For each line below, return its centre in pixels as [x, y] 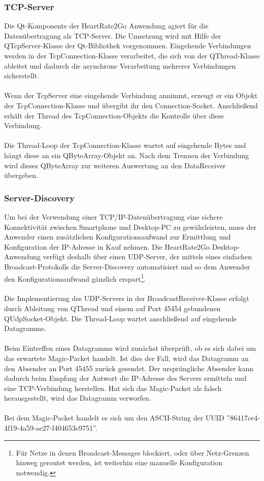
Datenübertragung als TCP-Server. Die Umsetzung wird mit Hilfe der [113, 35]
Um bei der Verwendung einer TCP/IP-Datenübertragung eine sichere [113, 216]
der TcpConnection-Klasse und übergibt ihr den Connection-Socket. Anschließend [131, 105]
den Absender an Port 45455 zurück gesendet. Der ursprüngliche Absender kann [129, 368]
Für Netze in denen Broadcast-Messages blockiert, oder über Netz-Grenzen [133, 452]
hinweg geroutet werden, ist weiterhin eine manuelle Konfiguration [119, 462]
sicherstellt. [22, 76]
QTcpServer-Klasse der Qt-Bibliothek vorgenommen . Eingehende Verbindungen [128, 46]
